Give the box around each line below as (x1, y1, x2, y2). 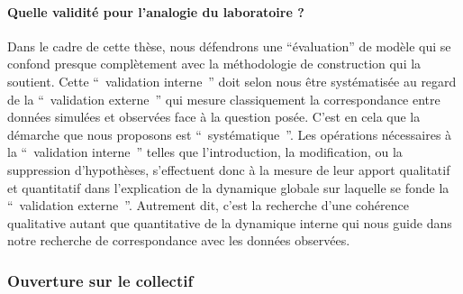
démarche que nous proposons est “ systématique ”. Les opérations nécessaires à (7, 124, 452, 143)
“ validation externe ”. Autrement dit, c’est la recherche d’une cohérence (7, 196, 409, 215)
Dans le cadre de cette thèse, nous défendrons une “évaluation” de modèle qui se (7, 36, 451, 55)
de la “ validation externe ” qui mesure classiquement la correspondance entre (7, 89, 440, 108)
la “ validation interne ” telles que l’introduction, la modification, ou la (7, 142, 403, 161)
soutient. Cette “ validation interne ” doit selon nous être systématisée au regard (7, 71, 457, 90)
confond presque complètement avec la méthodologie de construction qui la (7, 54, 422, 73)
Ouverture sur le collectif (7, 269, 194, 291)
